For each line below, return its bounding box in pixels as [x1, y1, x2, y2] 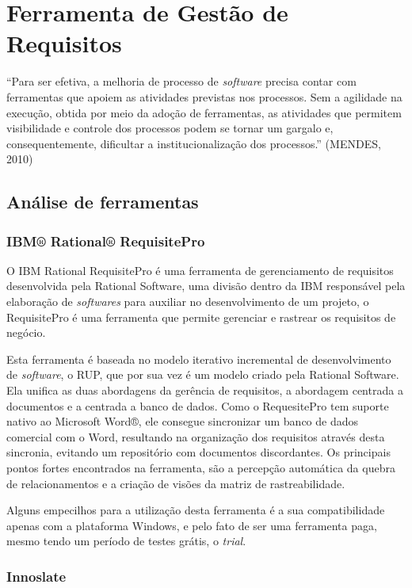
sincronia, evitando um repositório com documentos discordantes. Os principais [6, 444, 391, 460]
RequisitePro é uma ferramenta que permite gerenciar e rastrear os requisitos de [6, 308, 396, 325]
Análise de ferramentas [6, 189, 199, 214]
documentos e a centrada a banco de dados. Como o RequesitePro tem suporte [6, 397, 389, 414]
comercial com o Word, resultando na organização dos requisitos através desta [6, 428, 385, 445]
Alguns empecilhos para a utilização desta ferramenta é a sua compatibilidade [6, 502, 385, 518]
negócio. [6, 324, 46, 341]
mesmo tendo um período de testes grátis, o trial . [6, 533, 246, 549]
